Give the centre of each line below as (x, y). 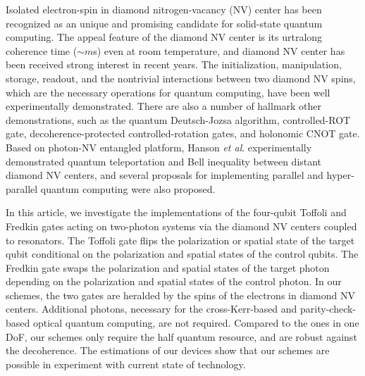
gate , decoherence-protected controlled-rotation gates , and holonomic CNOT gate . (183, 133)
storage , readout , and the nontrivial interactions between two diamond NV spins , (181, 78)
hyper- (340, 175)
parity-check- (328, 309)
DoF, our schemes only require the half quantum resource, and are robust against (181, 336)
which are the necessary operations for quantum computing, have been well (168, 92)
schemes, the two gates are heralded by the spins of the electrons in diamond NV (180, 295)
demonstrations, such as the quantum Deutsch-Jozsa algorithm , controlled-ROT (178, 119)
